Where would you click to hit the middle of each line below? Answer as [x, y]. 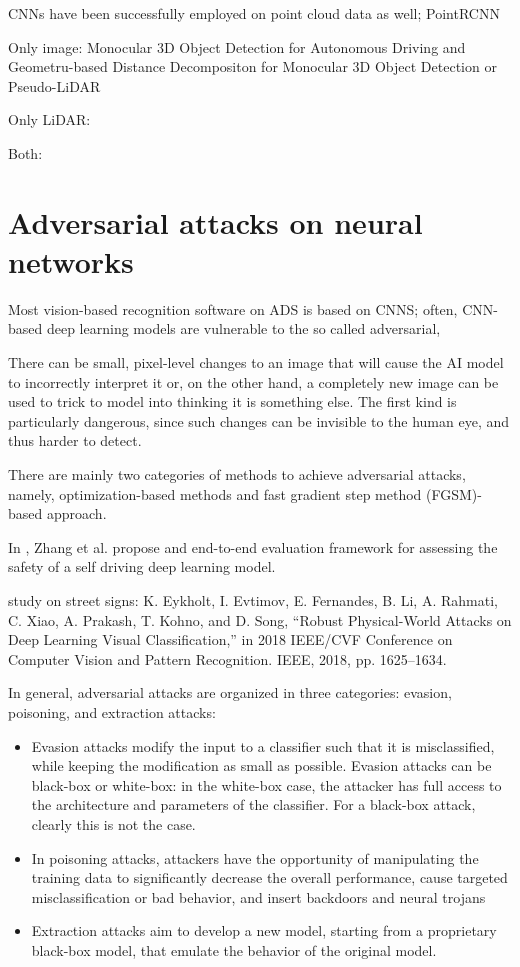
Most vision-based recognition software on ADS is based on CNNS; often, [233, 308]
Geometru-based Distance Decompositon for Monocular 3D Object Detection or [252, 66]
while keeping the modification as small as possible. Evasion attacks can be [261, 765]
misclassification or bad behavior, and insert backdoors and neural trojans [258, 896]
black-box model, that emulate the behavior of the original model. [234, 949]
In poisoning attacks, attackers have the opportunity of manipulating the [255, 857]
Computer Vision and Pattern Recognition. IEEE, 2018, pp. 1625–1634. [227, 658]
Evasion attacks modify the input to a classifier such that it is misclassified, [263, 745]
